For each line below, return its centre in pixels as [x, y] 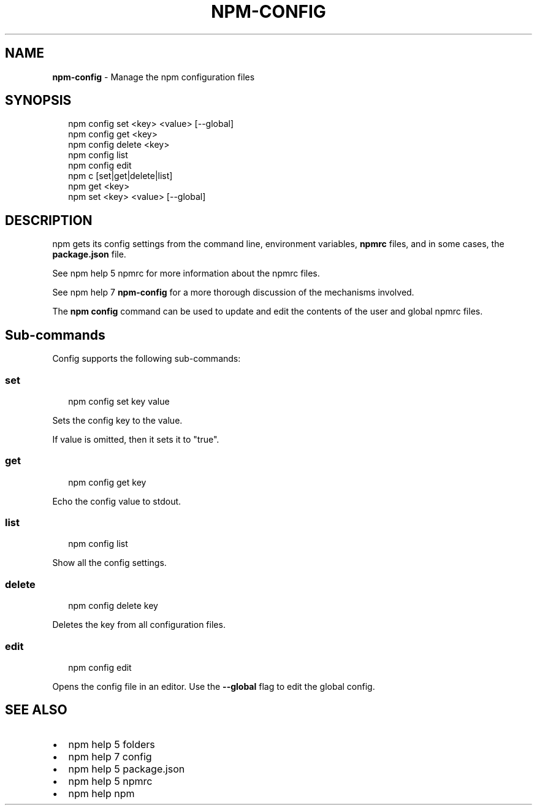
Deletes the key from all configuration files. [139, 625]
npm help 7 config [110, 756]
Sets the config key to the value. [117, 420]
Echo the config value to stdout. [117, 501]
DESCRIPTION [49, 220]
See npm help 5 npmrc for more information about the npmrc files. [186, 273]
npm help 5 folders [112, 744]
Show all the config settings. [109, 563]
